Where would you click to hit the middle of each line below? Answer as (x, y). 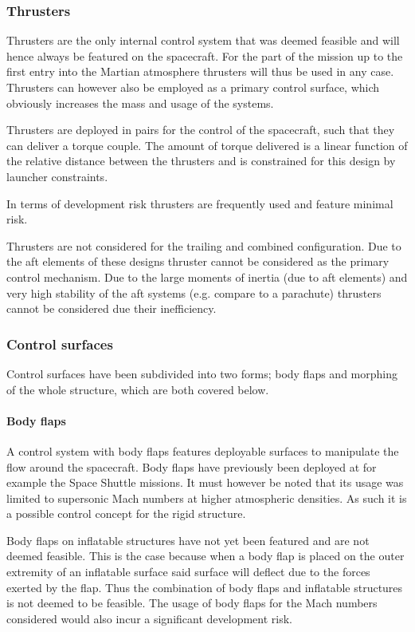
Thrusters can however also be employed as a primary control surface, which (193, 87)
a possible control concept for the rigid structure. (126, 513)
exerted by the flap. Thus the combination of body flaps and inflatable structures (205, 587)
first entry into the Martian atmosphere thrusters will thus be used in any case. (200, 71)
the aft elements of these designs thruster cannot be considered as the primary (198, 261)
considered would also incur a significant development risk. (149, 618)
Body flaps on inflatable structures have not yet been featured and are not (188, 540)
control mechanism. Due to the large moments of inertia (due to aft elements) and (207, 276)
